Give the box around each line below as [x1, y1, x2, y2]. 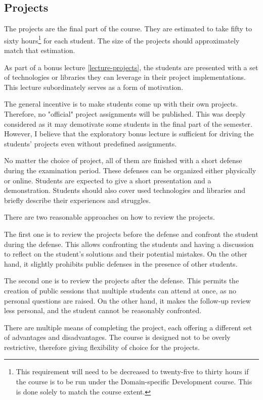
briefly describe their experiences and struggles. [4, 194, 151, 205]
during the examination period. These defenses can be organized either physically [4, 165, 256, 175]
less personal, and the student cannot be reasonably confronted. [4, 305, 202, 316]
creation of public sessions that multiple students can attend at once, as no [4, 285, 237, 295]
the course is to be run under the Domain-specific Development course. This [16, 376, 252, 387]
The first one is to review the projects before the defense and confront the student [4, 228, 258, 239]
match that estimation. [4, 45, 75, 56]
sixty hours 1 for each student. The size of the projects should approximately [4, 33, 240, 45]
